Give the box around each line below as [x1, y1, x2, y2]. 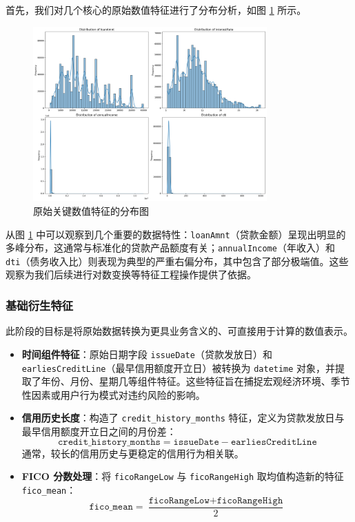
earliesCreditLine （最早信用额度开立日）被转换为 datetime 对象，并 [21, 360, 336, 375]
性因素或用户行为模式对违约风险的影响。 [21, 387, 205, 401]
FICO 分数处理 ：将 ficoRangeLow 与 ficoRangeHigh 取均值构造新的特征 [21, 469, 344, 483]
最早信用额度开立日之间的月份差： [21, 424, 176, 439]
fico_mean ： [21, 482, 77, 497]
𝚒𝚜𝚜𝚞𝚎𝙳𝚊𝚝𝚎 [173, 437, 219, 447]
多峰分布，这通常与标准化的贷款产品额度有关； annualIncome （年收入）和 [6, 240, 335, 255]
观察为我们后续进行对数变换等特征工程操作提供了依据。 [6, 267, 256, 282]
